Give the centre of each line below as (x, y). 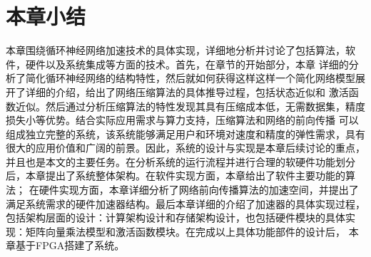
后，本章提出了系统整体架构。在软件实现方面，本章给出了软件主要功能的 (176, 175)
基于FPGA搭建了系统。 (70, 245)
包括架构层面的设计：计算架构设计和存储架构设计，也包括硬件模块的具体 (176, 217)
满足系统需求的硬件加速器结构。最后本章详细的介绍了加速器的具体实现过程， (185, 203)
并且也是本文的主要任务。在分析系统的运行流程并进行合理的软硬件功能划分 (181, 161)
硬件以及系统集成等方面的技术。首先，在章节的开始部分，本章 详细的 (187, 64)
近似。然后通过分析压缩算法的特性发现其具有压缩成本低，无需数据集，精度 (190, 106)
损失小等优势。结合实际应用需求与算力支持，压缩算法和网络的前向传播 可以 (182, 120)
